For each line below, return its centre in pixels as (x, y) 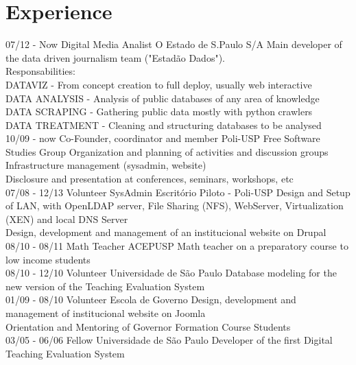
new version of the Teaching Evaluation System (105, 286)
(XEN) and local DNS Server (67, 219)
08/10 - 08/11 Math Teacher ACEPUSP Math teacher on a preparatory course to (177, 246)
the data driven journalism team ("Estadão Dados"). (115, 57)
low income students (48, 259)
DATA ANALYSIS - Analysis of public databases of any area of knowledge (163, 98)
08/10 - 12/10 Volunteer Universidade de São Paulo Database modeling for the (171, 273)
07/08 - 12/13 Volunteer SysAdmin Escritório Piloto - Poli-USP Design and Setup (178, 192)
